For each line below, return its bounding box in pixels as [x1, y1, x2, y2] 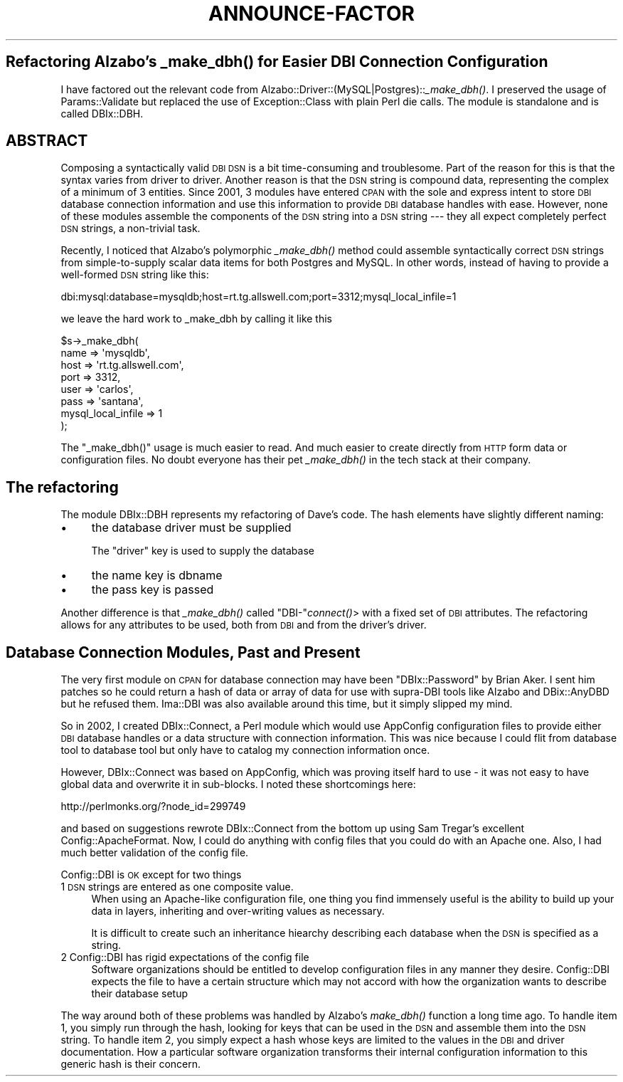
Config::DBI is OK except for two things [60, 868, 242, 881]
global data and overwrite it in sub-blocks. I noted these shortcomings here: [60, 778, 416, 791]
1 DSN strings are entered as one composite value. [60, 881, 294, 893]
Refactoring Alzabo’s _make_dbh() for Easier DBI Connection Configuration [6, 53, 548, 71]
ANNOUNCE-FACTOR [208, 1, 415, 26]
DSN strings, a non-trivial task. [60, 222, 201, 235]
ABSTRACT [6, 132, 88, 150]
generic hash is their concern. [60, 1058, 201, 1071]
